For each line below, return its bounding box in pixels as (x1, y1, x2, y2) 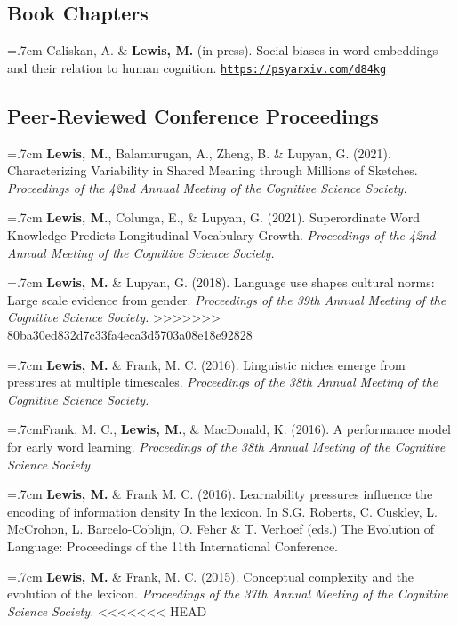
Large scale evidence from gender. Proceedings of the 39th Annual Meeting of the (7, 290, 446, 309)
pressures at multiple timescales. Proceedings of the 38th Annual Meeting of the (7, 373, 438, 391)
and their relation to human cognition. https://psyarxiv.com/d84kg (7, 58, 387, 76)
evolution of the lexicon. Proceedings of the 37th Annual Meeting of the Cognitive (7, 584, 448, 603)
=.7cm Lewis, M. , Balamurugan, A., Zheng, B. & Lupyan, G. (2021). (7, 143, 391, 162)
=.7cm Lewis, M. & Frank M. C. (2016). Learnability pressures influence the (7, 485, 433, 503)
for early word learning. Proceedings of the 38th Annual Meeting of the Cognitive (7, 437, 446, 455)
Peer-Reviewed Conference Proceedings (7, 101, 379, 129)
